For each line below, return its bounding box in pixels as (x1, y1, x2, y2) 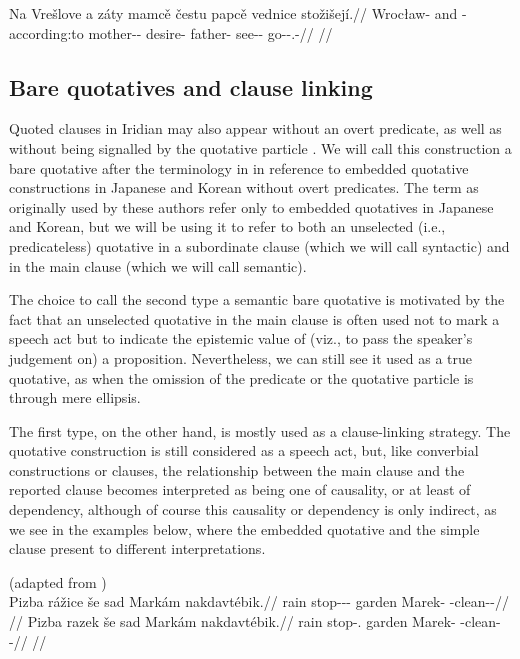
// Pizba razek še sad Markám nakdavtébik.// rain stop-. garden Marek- (9, 611, 456, 632)
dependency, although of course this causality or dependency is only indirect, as (9, 499, 497, 520)
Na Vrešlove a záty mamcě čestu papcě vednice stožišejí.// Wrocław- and (9, 3, 458, 23)
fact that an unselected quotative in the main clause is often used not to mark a (9, 308, 500, 329)
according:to (9, 22, 84, 43)
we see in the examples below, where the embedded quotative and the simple (9, 518, 480, 539)
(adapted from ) (9, 571, 107, 592)
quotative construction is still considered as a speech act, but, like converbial (9, 440, 479, 461)
